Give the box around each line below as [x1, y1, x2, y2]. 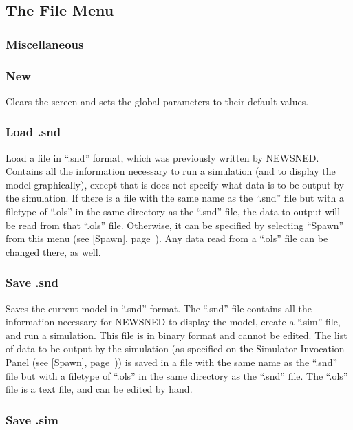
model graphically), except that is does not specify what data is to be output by [6, 177, 344, 191]
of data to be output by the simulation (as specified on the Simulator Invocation [6, 341, 345, 356]
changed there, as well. [6, 244, 101, 259]
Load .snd [6, 123, 61, 140]
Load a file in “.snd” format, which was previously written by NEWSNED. [6, 150, 319, 164]
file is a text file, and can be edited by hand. [6, 382, 193, 396]
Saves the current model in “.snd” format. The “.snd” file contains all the [6, 301, 312, 315]
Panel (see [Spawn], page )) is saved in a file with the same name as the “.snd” [6, 355, 338, 369]
